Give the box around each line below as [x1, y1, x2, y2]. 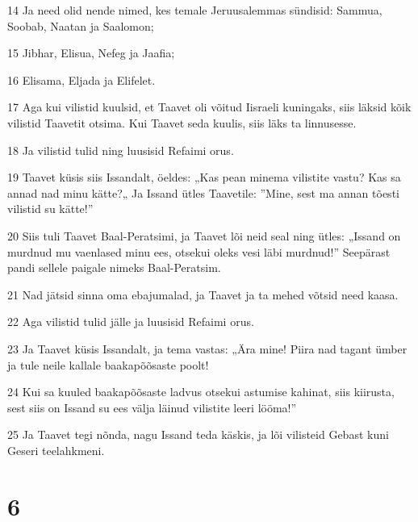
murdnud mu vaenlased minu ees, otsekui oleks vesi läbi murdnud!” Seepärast [7, 243, 391, 260]
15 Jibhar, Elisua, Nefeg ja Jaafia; [7, 44, 175, 61]
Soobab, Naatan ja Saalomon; [7, 17, 154, 34]
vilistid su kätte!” [7, 200, 94, 217]
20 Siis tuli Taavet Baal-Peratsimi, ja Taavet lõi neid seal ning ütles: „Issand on [7, 227, 401, 244]
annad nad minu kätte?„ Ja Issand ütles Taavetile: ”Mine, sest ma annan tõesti [7, 184, 399, 201]
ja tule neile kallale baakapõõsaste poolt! [7, 356, 209, 373]
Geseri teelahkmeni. [7, 441, 105, 458]
